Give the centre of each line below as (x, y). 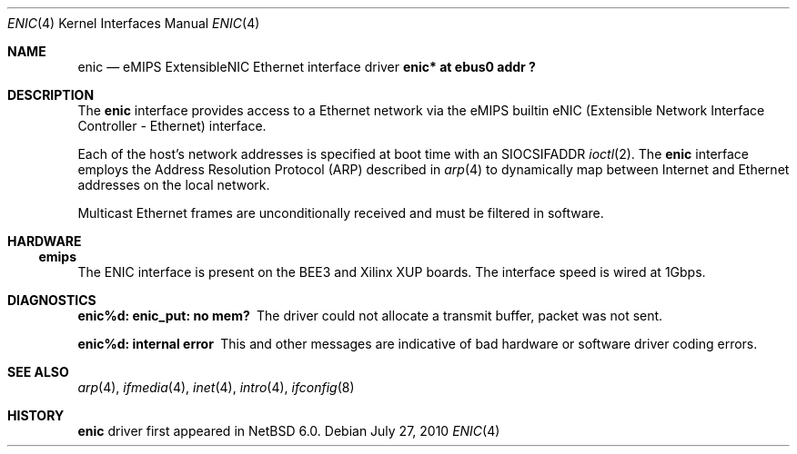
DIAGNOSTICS (52, 300)
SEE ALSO (38, 372)
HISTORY (36, 415)
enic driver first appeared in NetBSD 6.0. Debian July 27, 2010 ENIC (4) (289, 431)
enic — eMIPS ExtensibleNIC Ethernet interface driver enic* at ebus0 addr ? (307, 67)
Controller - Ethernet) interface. (172, 126)
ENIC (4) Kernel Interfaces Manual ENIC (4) (134, 23)
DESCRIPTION (51, 95)
